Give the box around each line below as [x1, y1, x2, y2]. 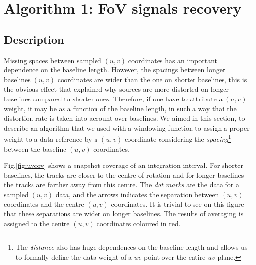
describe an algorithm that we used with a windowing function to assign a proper [4, 122, 250, 132]
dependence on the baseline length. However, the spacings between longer [4, 65, 225, 75]
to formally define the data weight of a [15, 251, 132, 262]
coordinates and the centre [4, 199, 84, 209]
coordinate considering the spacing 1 [125, 132, 231, 144]
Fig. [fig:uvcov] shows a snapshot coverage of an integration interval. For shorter [4, 160, 243, 170]
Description [4, 32, 64, 47]
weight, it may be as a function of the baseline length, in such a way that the [4, 103, 237, 113]
